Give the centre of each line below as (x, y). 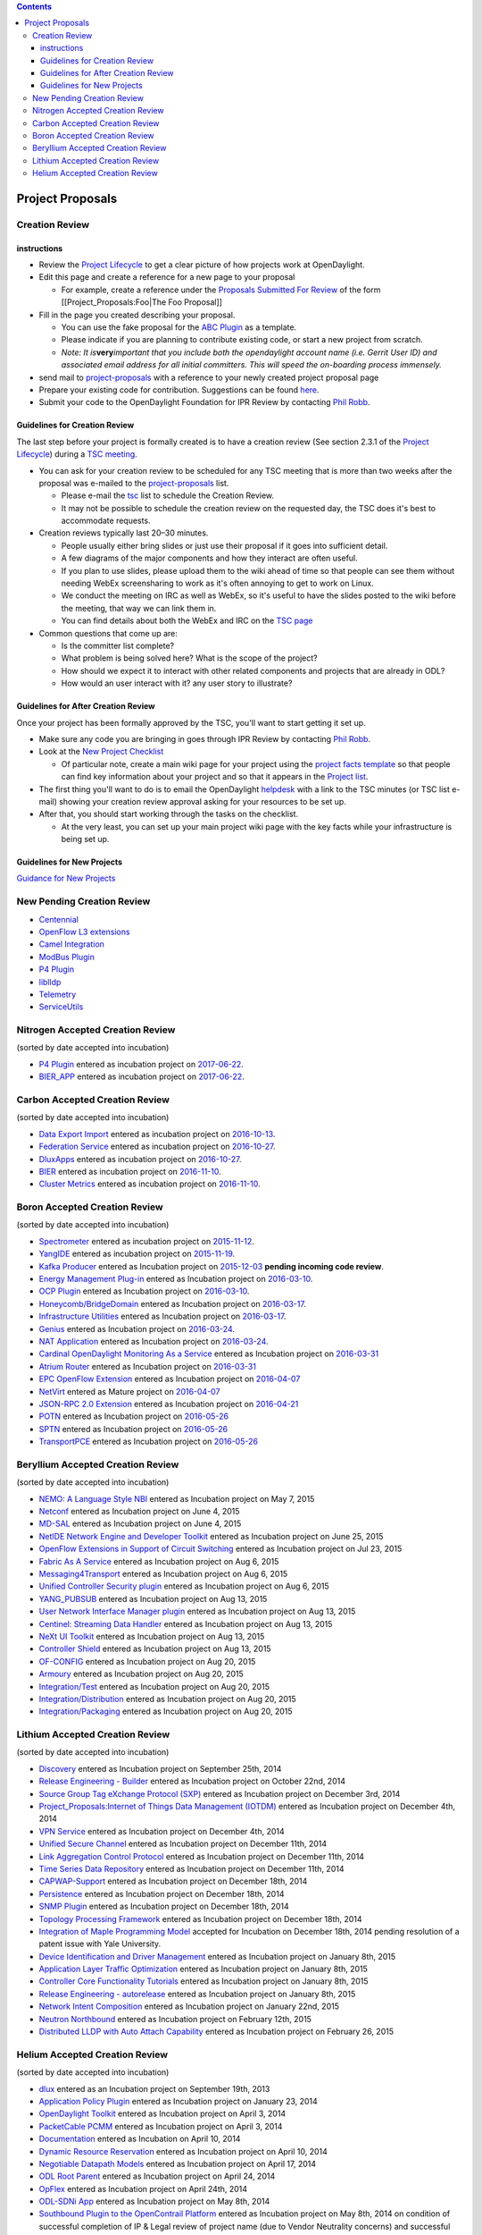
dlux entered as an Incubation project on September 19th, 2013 (154, 2088)
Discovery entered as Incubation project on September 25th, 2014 (160, 1768)
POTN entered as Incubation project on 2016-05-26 (134, 1416)
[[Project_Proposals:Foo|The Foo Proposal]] (142, 302)
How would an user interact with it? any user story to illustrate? (177, 683)
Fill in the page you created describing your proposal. (137, 315)
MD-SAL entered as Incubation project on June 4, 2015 (140, 1523)
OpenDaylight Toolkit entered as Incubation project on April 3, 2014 (162, 2113)
